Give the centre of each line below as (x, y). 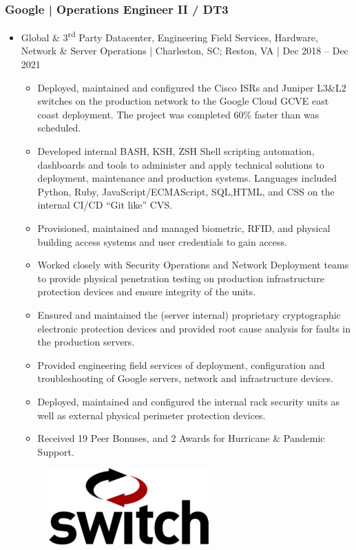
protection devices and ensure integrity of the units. (147, 292)
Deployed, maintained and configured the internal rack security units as (189, 401)
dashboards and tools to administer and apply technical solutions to (181, 164)
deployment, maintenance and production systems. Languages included (187, 178)
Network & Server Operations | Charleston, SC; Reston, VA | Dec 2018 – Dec (185, 51)
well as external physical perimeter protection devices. (151, 415)
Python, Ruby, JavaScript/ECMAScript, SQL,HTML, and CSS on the (186, 191)
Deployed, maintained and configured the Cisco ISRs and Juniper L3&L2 (192, 87)
